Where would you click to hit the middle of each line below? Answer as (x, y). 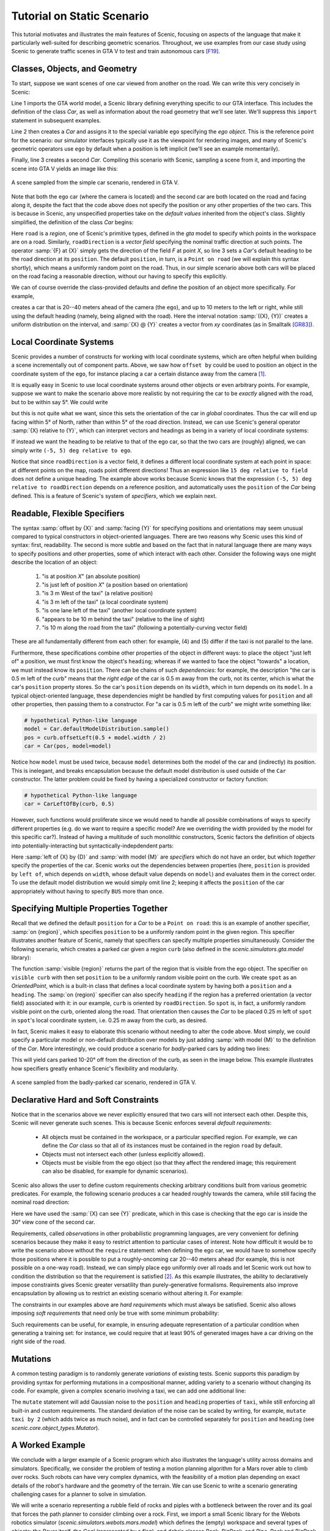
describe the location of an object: (54, 562)
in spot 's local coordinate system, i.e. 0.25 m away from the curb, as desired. (109, 1020)
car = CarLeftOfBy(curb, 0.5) (69, 804)
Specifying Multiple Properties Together (90, 908)
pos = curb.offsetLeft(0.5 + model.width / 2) (95, 737)
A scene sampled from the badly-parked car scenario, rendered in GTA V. (104, 1082)
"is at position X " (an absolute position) (91, 576)
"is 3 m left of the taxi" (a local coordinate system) (105, 602)
